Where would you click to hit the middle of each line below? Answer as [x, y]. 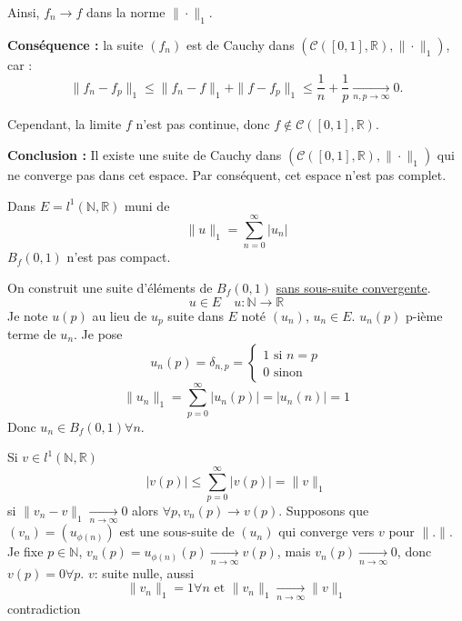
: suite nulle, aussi [144, 572]
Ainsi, [24, 12]
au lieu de [120, 315]
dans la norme [126, 12]
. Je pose [98, 334]
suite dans [196, 315]
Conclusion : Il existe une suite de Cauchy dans [145, 155]
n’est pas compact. [119, 257]
